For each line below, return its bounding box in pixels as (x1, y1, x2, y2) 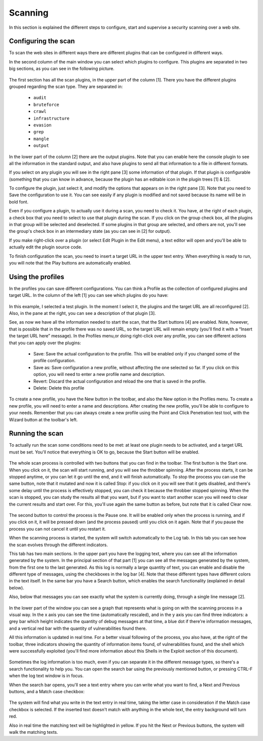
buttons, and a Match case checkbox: (9, 688, 85, 694)
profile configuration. (33, 358, 75, 364)
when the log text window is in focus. (9, 673, 84, 679)
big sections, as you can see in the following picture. (9, 66, 114, 72)
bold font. (9, 199, 29, 205)
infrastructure (33, 115, 70, 121)
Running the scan (9, 430, 63, 438)
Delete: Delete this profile (33, 385, 85, 391)
